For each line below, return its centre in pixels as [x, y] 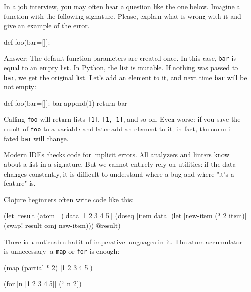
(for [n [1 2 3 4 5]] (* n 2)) [43, 284]
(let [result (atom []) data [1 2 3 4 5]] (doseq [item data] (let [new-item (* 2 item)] [125, 216]
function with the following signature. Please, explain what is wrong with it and [123, 16]
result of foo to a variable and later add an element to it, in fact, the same [115, 129]
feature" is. [20, 183]
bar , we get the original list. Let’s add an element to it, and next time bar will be [125, 77]
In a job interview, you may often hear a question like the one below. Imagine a [122, 6]
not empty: [20, 87]
